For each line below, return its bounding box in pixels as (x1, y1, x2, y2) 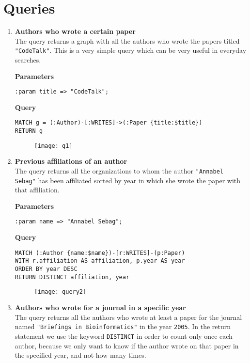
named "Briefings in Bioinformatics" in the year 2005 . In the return (15, 321, 231, 331)
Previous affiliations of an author (15, 156, 127, 166)
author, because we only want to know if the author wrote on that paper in (15, 340, 239, 350)
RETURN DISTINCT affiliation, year (15, 273, 130, 281)
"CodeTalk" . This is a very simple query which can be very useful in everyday (15, 45, 247, 55)
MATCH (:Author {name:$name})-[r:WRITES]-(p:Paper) (15, 249, 185, 256)
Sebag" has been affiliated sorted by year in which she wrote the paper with (15, 175, 241, 185)
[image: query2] (34, 288, 87, 296)
